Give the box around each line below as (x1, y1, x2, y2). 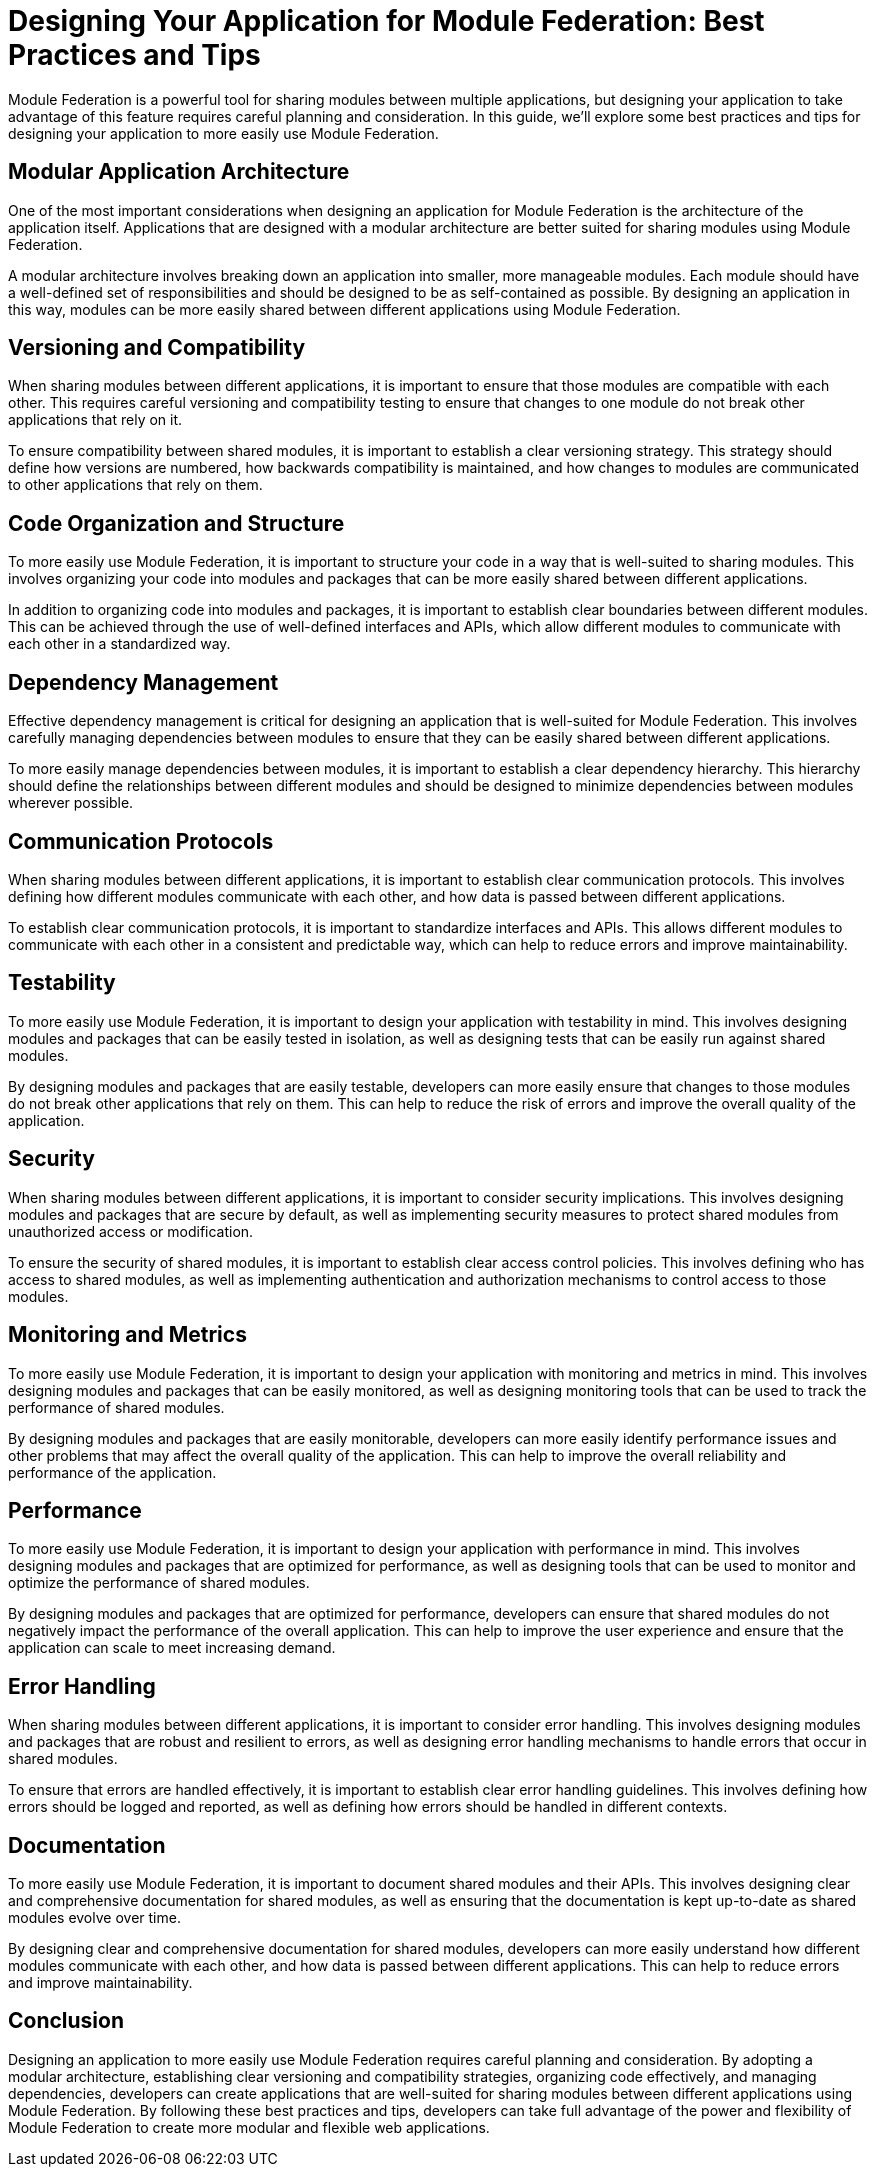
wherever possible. (8, 794, 134, 812)
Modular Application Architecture (8, 159, 350, 185)
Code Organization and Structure (8, 510, 345, 536)
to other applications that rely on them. (8, 476, 263, 494)
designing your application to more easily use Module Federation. (8, 124, 439, 142)
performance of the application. (8, 1463, 217, 1481)
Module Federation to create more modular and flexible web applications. (8, 2118, 490, 2136)
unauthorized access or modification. (8, 1222, 254, 1240)
